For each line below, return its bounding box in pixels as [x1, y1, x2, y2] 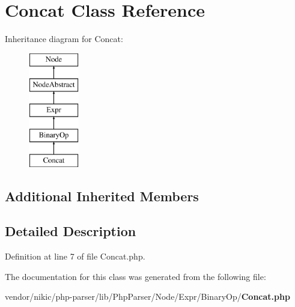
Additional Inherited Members [5, 186, 199, 205]
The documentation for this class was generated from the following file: [5, 270, 266, 282]
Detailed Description [5, 222, 136, 240]
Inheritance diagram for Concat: [5, 32, 123, 45]
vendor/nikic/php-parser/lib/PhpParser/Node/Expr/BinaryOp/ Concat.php [5, 290, 290, 303]
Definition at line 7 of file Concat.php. [5, 250, 145, 263]
